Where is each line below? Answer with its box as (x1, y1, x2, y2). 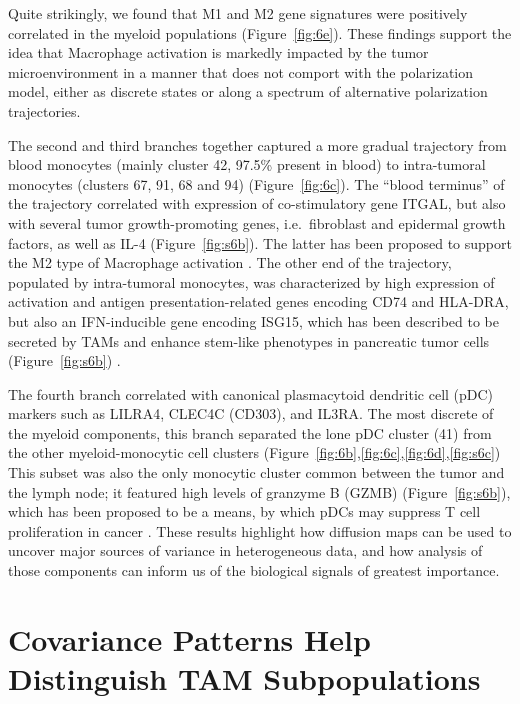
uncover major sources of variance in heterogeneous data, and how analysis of (8, 540, 483, 561)
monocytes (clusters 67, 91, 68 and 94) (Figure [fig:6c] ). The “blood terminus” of (8, 173, 505, 194)
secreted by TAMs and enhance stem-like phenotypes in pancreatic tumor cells (8, 330, 490, 351)
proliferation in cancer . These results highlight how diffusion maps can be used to (8, 520, 512, 541)
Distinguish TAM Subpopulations (8, 658, 481, 698)
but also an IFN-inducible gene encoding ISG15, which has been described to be (8, 310, 499, 331)
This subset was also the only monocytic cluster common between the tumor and (8, 462, 505, 483)
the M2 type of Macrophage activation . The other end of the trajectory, (8, 252, 452, 273)
